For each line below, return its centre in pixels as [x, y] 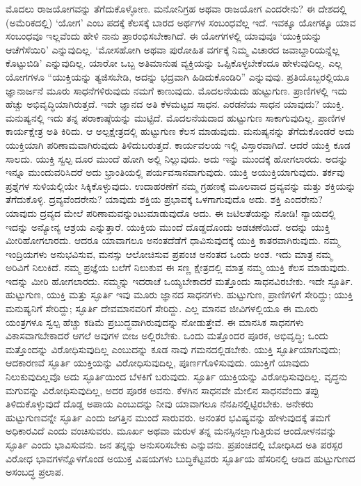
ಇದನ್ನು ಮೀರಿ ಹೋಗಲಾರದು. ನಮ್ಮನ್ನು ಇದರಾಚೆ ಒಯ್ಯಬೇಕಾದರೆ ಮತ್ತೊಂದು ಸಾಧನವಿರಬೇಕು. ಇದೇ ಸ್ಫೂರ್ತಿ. [179, 281]
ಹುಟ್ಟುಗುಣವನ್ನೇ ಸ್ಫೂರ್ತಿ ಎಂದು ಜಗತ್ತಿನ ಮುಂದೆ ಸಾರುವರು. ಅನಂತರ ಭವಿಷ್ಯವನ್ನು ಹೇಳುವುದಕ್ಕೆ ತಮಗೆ [168, 417]
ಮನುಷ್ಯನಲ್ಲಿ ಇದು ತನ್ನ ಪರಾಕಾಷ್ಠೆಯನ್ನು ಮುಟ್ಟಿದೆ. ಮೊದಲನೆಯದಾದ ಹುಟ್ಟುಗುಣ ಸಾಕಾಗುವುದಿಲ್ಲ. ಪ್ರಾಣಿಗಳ [176, 117]
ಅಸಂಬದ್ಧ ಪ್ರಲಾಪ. [35, 472]
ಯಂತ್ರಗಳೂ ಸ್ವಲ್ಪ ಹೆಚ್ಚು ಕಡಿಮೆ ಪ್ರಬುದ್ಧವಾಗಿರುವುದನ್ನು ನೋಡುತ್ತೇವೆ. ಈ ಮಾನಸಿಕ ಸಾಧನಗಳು [155, 322]
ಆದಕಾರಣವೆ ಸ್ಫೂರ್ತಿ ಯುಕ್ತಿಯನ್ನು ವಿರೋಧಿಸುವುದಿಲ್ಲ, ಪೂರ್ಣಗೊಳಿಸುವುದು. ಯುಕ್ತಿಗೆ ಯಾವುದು [158, 363]
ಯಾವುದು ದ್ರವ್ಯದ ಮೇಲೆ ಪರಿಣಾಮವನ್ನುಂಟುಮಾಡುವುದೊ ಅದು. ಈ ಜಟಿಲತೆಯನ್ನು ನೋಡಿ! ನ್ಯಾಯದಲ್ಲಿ [171, 212]
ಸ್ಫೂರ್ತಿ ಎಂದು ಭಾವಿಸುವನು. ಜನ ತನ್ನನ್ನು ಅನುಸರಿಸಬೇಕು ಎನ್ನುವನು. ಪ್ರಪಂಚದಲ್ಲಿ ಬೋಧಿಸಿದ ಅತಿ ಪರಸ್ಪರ [174, 444]
